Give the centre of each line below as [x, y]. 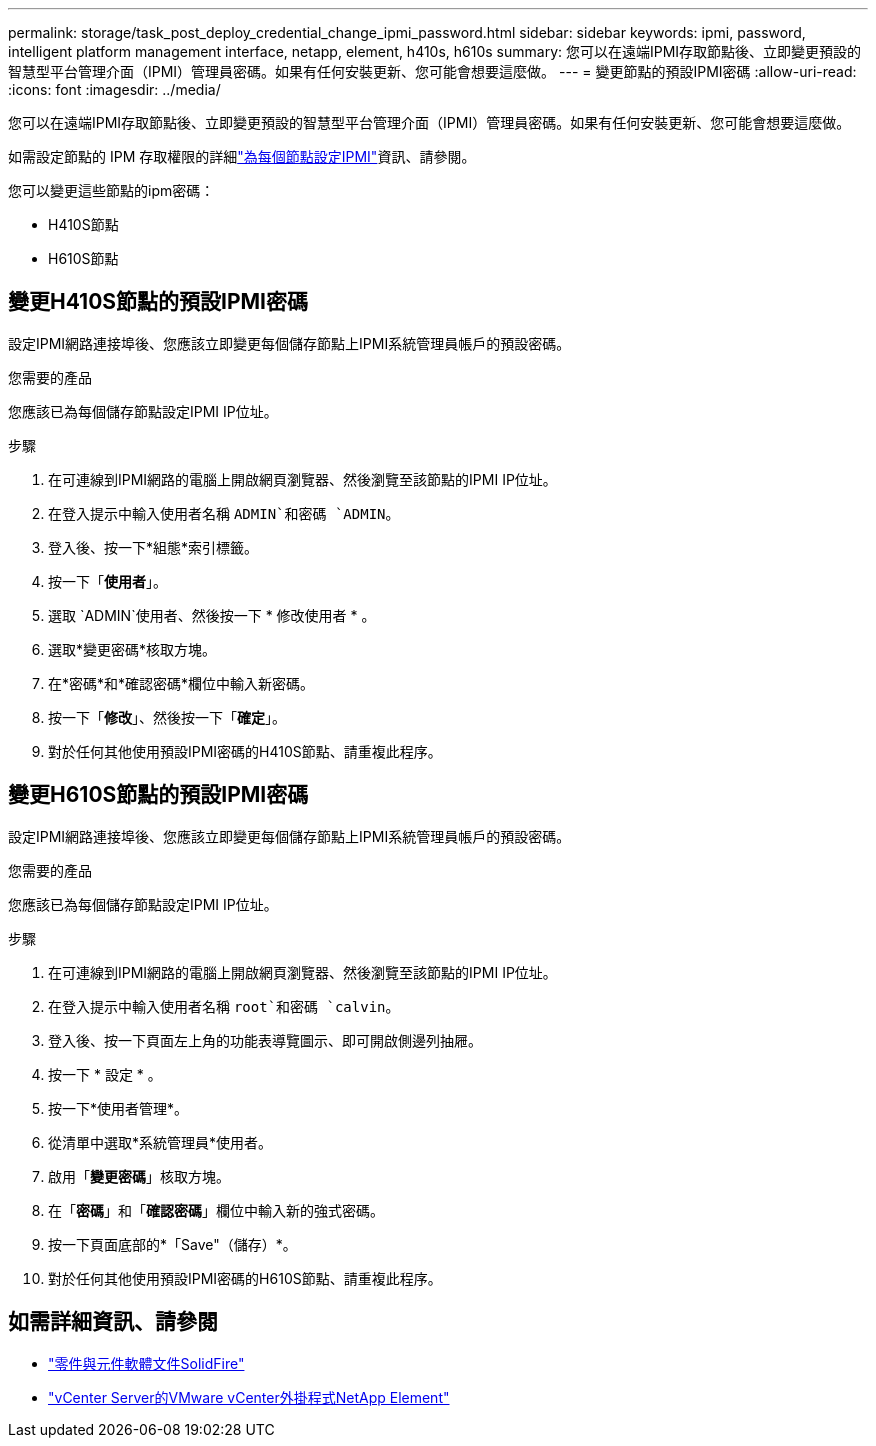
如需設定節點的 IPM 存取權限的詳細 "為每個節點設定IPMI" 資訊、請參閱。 [242, 156]
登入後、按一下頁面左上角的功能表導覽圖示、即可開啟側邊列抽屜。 [265, 1040]
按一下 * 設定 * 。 [105, 1074]
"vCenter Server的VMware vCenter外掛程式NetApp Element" [249, 1397]
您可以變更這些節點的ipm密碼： [111, 190]
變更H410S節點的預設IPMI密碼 [158, 302]
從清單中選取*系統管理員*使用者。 [160, 1142]
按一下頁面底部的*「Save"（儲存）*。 [172, 1244]
